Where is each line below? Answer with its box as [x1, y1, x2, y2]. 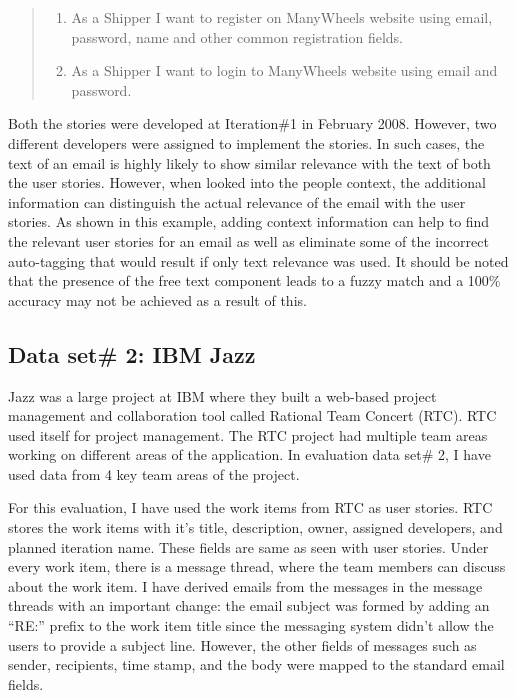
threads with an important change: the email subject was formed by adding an [8, 595, 490, 616]
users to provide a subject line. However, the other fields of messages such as [8, 634, 477, 655]
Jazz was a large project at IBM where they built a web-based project [8, 385, 437, 406]
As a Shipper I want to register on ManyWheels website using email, [71, 7, 493, 27]
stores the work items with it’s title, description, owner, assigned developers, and [8, 517, 503, 538]
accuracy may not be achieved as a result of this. [8, 289, 307, 310]
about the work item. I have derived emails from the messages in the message [8, 575, 483, 596]
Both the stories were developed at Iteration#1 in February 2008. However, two [8, 113, 497, 134]
